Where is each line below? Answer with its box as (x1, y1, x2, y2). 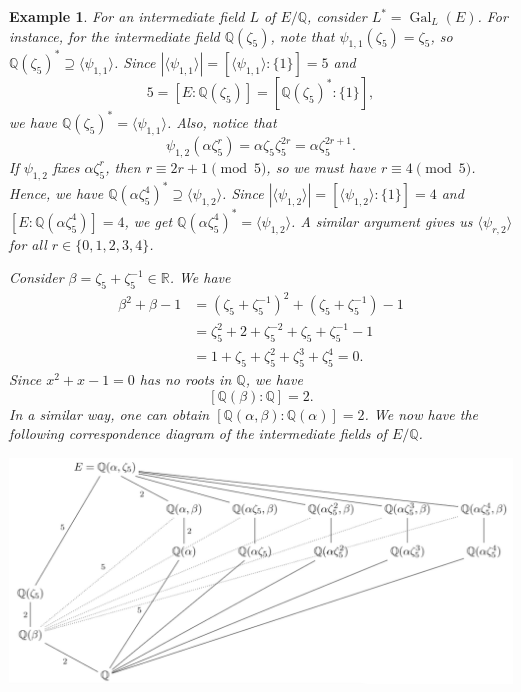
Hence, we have (9, 183, 104, 204)
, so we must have (266, 156, 376, 177)
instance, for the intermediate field (9, 25, 220, 46)
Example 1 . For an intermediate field (9, 6, 245, 26)
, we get (124, 210, 173, 231)
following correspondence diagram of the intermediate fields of (9, 423, 387, 444)
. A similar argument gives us (291, 210, 473, 231)
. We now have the (364, 403, 478, 424)
